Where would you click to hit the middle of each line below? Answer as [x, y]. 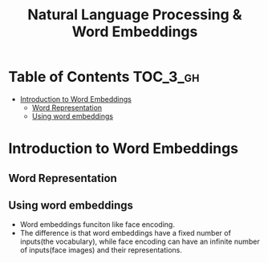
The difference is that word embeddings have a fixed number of [125, 233]
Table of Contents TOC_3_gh [104, 77]
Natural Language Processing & [135, 15]
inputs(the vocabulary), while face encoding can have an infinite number [140, 241]
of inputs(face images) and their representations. [101, 250]
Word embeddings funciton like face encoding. [97, 225]
